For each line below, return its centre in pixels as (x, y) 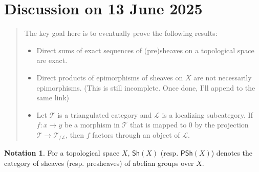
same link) (53, 98)
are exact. (52, 60)
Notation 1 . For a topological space (62, 153)
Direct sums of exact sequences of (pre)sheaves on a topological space (145, 50)
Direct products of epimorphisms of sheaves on (110, 77)
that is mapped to (158, 125)
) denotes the (232, 153)
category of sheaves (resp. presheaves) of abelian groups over (99, 163)
